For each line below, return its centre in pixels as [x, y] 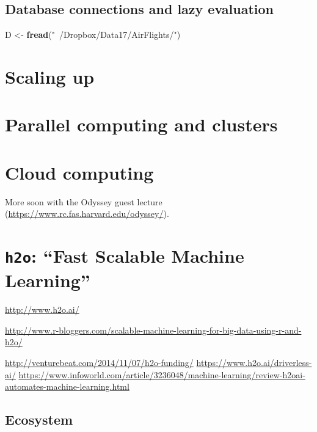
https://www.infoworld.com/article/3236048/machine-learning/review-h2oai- [162, 374]
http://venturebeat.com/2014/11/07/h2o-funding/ [99, 363]
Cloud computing [79, 172]
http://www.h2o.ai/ [42, 309]
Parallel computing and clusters [141, 124]
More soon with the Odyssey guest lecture [84, 201]
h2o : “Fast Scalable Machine [125, 256]
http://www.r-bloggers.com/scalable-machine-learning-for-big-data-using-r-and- [153, 330]
